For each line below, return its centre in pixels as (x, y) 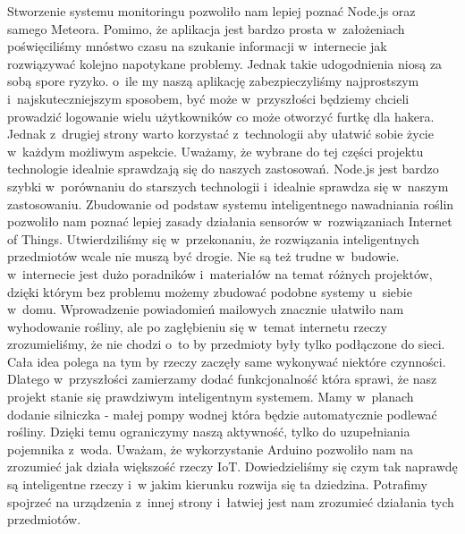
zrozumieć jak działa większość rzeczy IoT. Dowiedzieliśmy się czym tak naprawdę (232, 466)
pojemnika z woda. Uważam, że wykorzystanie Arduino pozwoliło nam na (211, 449)
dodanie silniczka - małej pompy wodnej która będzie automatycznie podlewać (222, 414)
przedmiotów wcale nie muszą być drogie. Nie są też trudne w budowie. (203, 256)
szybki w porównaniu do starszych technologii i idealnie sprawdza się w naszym (228, 186)
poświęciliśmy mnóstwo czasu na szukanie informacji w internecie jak (197, 46)
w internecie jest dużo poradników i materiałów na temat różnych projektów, (220, 273)
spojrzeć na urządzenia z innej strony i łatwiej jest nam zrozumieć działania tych (231, 501)
